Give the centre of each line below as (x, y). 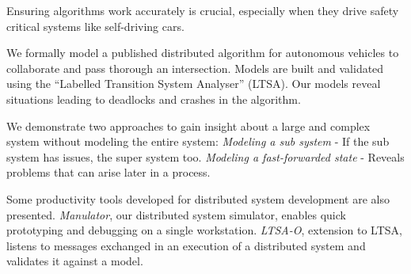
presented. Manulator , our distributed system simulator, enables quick (176, 214)
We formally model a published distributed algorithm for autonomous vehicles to (203, 53)
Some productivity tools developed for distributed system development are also (198, 198)
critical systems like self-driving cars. (95, 26)
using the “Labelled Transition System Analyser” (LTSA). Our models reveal (194, 84)
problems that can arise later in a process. (108, 172)
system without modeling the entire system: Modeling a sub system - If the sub (198, 141)
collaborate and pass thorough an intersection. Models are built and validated (195, 68)
